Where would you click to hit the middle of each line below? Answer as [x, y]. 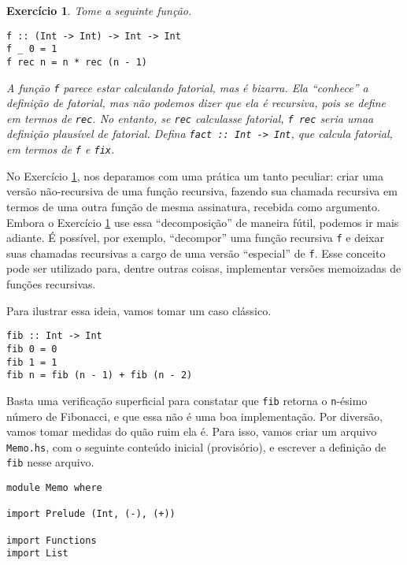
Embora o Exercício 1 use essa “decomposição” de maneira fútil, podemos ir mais [203, 222]
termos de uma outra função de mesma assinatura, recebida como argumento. [193, 206]
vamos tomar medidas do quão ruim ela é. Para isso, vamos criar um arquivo [192, 431]
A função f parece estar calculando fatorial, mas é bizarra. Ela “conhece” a [187, 87]
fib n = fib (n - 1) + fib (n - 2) [100, 375]
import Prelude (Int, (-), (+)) [91, 514]
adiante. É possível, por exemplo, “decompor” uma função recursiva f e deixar [195, 238]
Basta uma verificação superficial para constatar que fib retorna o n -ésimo [187, 400]
